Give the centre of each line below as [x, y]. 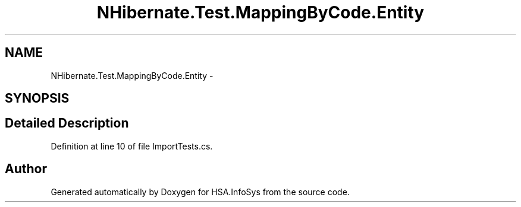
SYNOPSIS [37, 98]
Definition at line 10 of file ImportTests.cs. [132, 146]
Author [26, 169]
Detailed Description [67, 123]
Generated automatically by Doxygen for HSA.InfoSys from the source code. [200, 192]
